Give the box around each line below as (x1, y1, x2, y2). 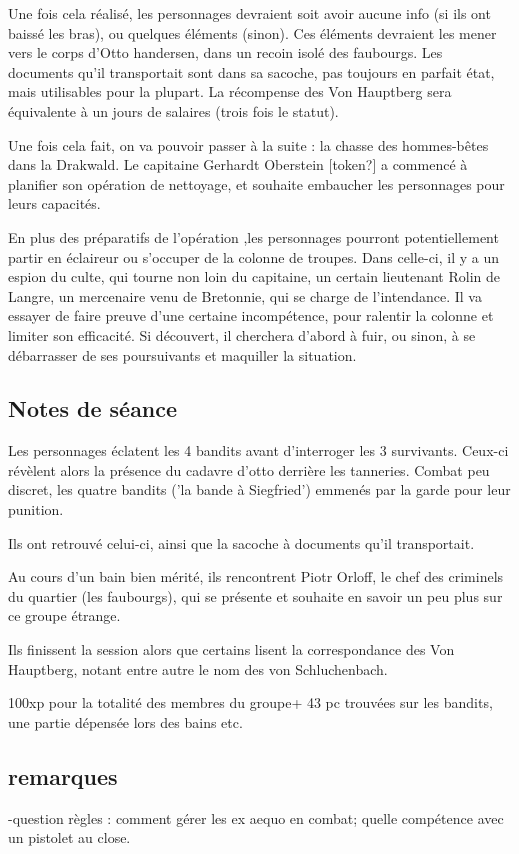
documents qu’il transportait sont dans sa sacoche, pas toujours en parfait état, (8, 61, 495, 82)
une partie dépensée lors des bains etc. (8, 711, 243, 732)
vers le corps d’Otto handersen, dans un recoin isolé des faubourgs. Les (8, 42, 443, 63)
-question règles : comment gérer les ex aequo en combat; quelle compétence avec (8, 807, 504, 828)
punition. (8, 499, 64, 520)
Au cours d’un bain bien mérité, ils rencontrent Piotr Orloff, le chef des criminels (8, 566, 504, 587)
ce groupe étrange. (8, 605, 121, 626)
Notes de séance (8, 393, 178, 424)
